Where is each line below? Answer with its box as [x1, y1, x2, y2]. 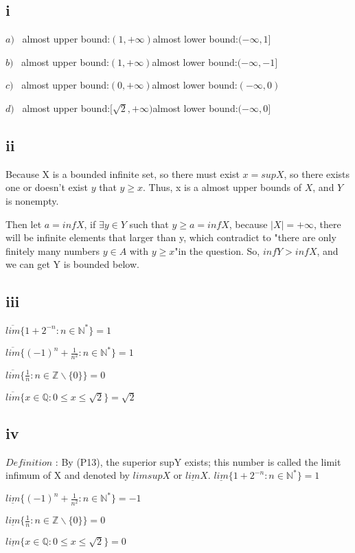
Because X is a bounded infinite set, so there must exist [5, 166, 240, 181]
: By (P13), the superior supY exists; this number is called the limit [55, 454, 341, 469]
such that [129, 216, 169, 231]
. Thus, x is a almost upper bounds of [143, 180, 302, 194]
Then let [5, 216, 42, 231]
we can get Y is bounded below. [5, 257, 139, 271]
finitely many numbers [5, 243, 100, 258]
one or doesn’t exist [5, 180, 88, 194]
